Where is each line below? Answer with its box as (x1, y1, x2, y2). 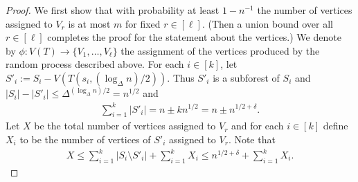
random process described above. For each (6, 57, 184, 71)
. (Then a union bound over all (202, 16, 333, 30)
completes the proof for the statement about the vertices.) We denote (47, 30, 341, 44)
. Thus (167, 70, 195, 84)
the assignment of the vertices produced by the (120, 43, 320, 57)
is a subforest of (213, 70, 280, 84)
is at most (68, 16, 111, 30)
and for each (231, 118, 284, 133)
